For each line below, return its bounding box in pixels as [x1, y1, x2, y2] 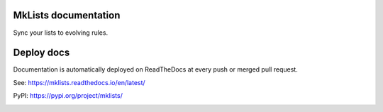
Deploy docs [13, 47, 70, 59]
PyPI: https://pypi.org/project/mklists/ [13, 91, 123, 100]
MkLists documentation [13, 9, 121, 21]
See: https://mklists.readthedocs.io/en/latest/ [13, 78, 145, 86]
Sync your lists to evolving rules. [13, 28, 109, 37]
